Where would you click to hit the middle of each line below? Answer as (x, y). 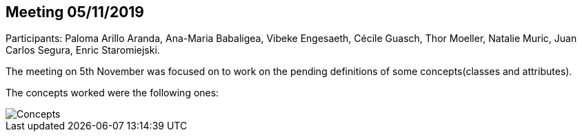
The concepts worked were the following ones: (112, 93)
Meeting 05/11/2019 (75, 12)
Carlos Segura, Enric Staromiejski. (83, 50)
